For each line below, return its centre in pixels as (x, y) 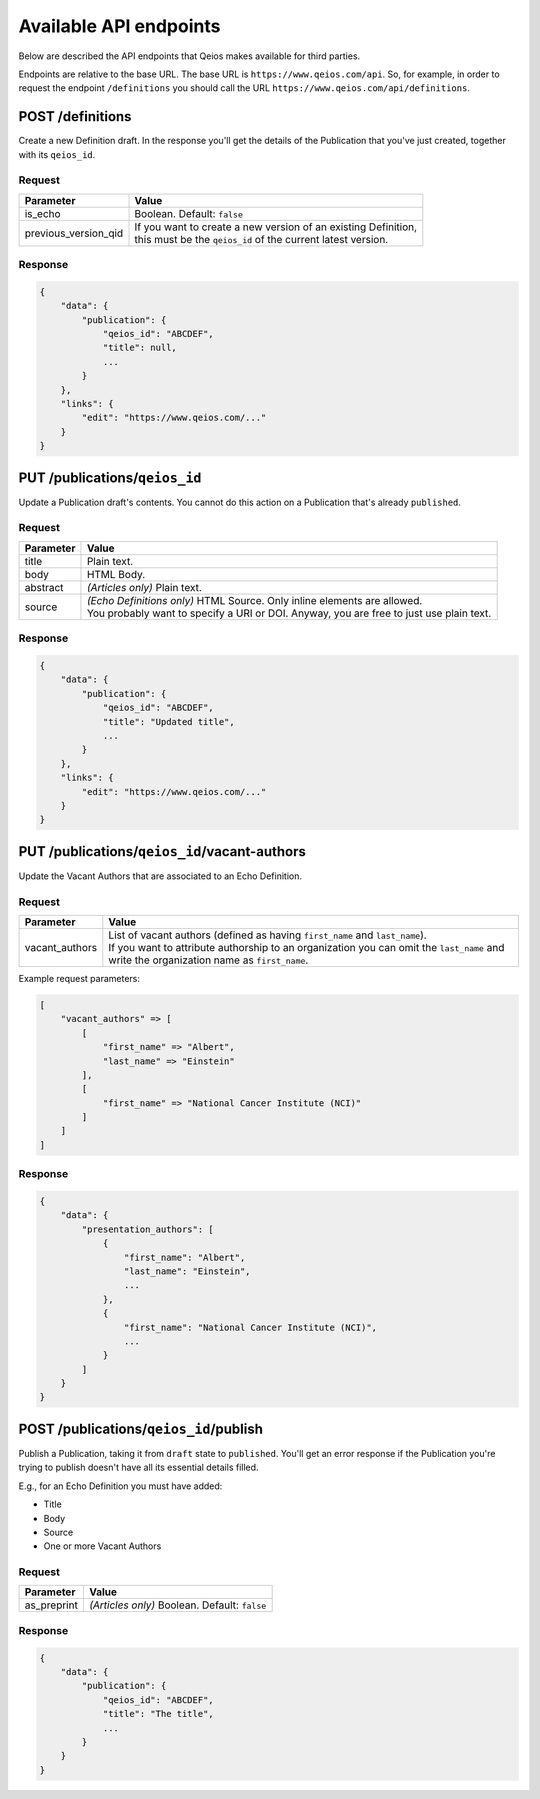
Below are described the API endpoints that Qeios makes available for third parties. (189, 56)
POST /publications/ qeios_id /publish (141, 1428)
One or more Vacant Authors (102, 1546)
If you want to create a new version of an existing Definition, (276, 227)
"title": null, (139, 348)
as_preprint (51, 1605)
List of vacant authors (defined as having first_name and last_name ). (267, 935)
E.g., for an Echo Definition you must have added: (120, 1486)
